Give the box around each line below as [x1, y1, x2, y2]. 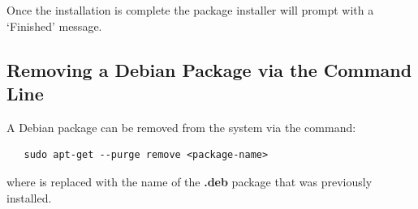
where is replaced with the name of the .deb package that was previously [6, 173, 373, 190]
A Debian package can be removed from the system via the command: [6, 118, 356, 135]
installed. [6, 189, 52, 206]
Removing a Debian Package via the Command [6, 57, 412, 82]
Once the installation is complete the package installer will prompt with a [6, 2, 374, 18]
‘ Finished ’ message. [6, 17, 102, 34]
